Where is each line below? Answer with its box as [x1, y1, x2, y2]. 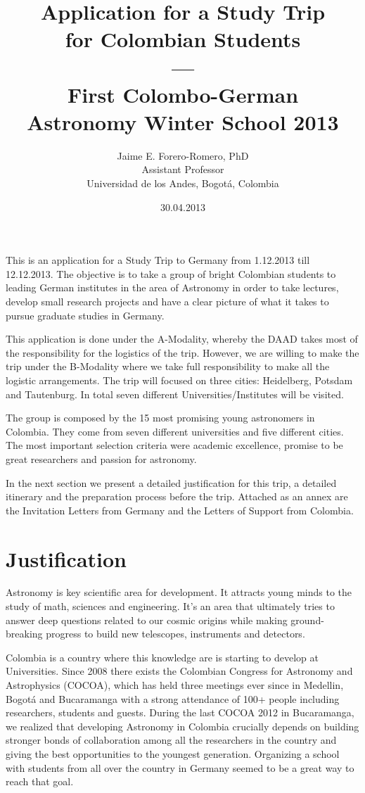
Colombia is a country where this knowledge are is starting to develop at [6, 649, 319, 664]
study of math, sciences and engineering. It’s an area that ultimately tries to [6, 599, 335, 614]
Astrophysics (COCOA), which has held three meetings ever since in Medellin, [6, 678, 344, 692]
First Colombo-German [67, 80, 299, 108]
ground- [290, 612, 324, 627]
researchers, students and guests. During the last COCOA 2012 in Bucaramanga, [6, 705, 354, 720]
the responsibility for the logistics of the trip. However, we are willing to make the [6, 345, 359, 360]
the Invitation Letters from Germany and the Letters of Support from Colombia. [6, 502, 354, 517]
